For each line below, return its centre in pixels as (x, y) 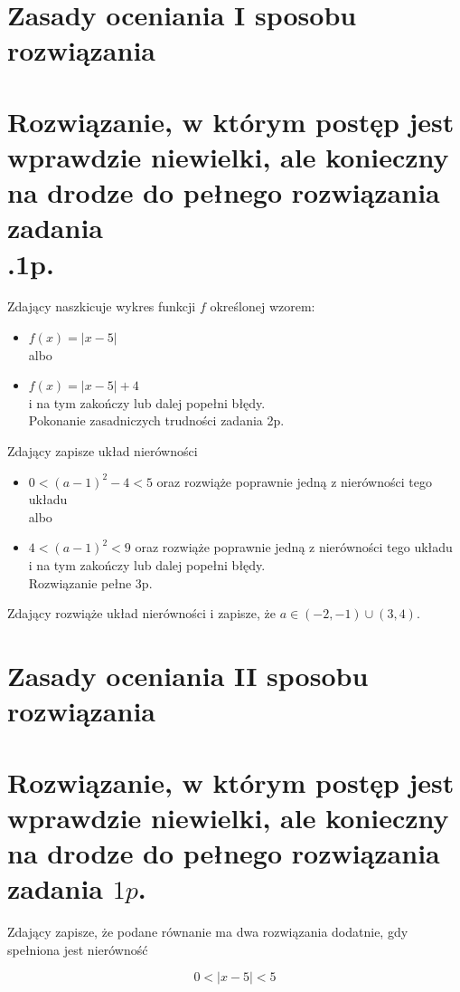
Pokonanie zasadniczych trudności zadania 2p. (156, 420)
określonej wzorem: (263, 306)
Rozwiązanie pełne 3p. (90, 582)
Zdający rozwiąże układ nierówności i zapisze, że (141, 613)
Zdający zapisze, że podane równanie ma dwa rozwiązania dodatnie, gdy (208, 931)
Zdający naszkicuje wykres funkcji (102, 306)
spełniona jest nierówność (78, 949)
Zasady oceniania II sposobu (188, 675)
